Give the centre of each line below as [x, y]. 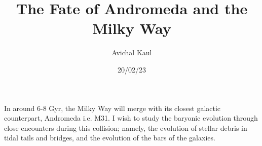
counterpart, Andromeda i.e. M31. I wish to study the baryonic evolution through [131, 118]
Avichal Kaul [132, 52]
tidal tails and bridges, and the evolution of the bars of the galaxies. [110, 138]
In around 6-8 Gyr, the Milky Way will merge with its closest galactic [113, 108]
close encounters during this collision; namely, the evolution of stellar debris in [126, 127]
